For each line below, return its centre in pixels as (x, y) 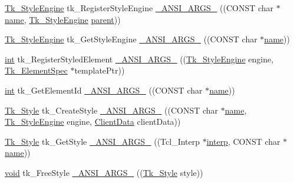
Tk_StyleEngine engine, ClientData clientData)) (93, 122)
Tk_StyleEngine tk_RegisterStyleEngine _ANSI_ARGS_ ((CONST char (139, 8)
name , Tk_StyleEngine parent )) (63, 19)
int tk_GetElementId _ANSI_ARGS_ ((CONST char (104, 90)
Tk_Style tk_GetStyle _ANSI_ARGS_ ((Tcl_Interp (103, 141)
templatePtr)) (100, 70)
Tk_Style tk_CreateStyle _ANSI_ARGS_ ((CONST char (112, 110)
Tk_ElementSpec (36, 70)
